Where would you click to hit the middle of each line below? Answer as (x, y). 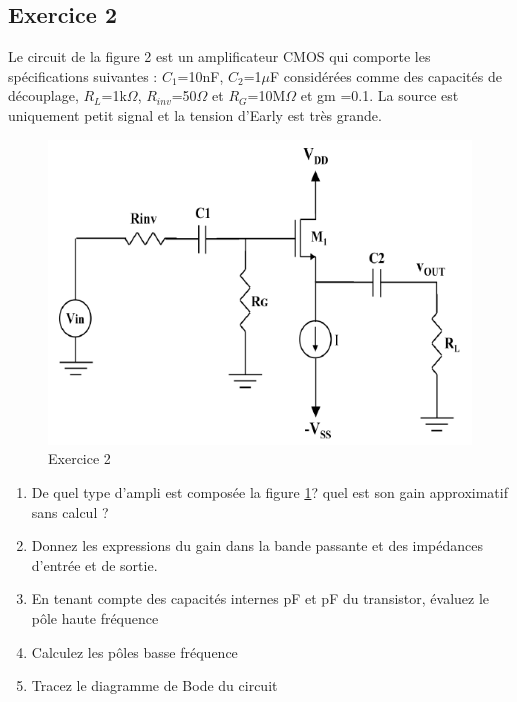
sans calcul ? (70, 511)
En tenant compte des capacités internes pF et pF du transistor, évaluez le (260, 598)
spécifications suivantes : (83, 75)
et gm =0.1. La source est (379, 95)
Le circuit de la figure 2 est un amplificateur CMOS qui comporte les (219, 56)
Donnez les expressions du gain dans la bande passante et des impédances (257, 545)
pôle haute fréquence (95, 617)
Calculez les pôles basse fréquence (134, 651)
